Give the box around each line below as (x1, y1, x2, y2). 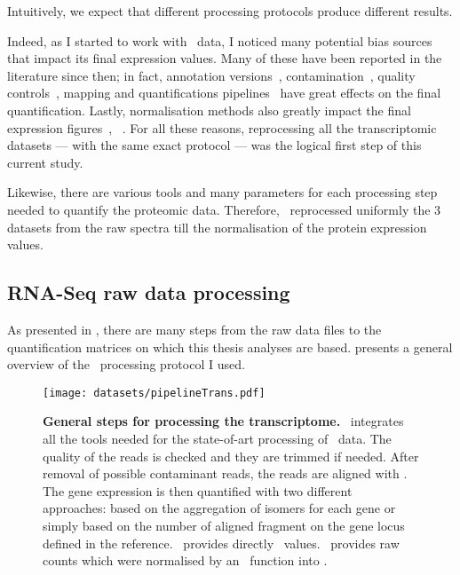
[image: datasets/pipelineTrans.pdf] (43, 386, 266, 399)
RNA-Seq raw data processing (7, 279, 290, 306)
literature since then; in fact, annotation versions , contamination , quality (7, 66, 416, 84)
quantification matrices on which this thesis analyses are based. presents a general (7, 337, 453, 356)
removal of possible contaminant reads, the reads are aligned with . (43, 464, 408, 483)
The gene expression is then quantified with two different (43, 481, 353, 500)
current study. (7, 153, 83, 171)
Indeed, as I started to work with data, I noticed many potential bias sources (7, 31, 432, 50)
